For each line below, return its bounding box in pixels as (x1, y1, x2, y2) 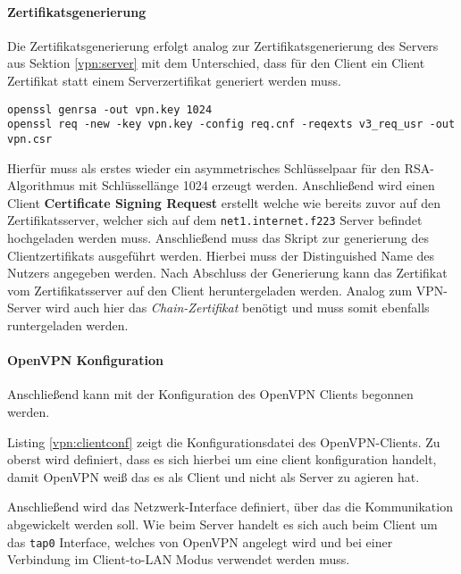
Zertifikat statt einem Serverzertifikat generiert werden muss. (7, 71, 341, 89)
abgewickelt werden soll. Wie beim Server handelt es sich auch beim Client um (7, 514, 438, 533)
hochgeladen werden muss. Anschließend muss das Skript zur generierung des (7, 228, 430, 246)
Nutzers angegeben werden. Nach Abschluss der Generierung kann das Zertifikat (7, 263, 448, 282)
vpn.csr (7, 132, 53, 146)
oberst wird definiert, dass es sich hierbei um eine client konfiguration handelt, (7, 450, 437, 469)
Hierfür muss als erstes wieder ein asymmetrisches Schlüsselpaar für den (7, 158, 401, 177)
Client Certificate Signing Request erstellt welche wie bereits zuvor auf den (7, 193, 440, 212)
